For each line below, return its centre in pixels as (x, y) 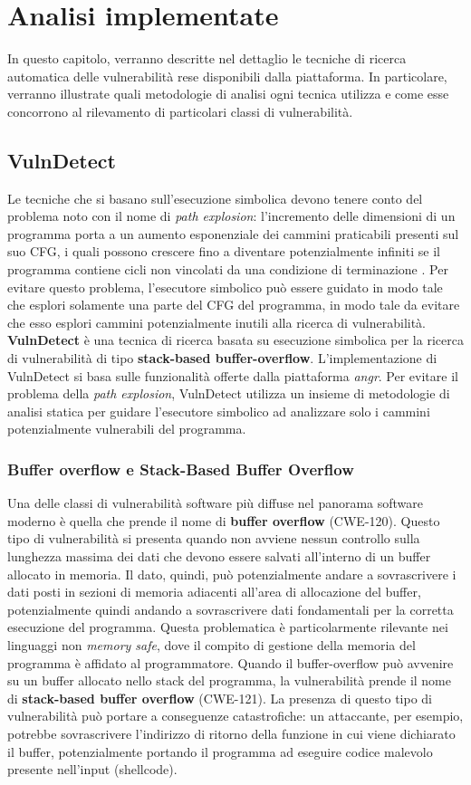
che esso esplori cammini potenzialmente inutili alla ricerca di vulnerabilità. (216, 322)
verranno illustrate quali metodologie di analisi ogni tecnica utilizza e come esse (228, 94)
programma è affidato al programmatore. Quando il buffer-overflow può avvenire (231, 662)
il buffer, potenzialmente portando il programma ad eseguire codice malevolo (220, 751)
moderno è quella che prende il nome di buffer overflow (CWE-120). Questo (224, 520)
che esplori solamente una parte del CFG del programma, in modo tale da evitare (234, 305)
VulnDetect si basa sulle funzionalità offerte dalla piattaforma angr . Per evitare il (233, 375)
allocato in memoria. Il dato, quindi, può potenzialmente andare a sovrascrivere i (232, 574)
